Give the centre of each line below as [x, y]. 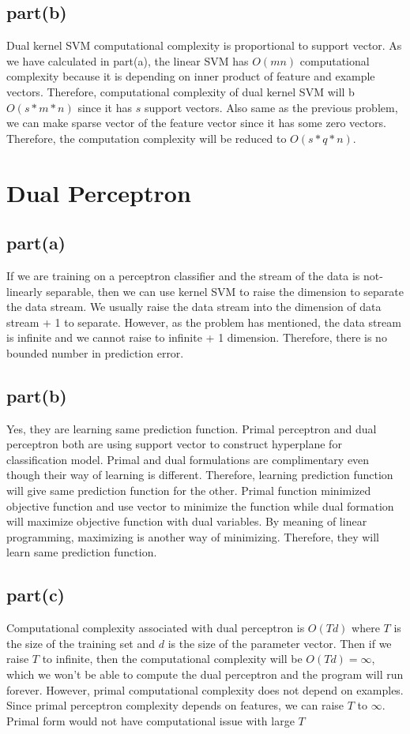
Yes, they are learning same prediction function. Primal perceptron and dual [192, 428]
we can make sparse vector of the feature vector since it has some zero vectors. [196, 123]
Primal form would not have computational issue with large [150, 720]
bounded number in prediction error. [95, 352]
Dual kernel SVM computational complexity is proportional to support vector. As [204, 45]
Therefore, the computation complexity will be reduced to [147, 138]
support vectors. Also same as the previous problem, [271, 107]
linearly [24, 291]
